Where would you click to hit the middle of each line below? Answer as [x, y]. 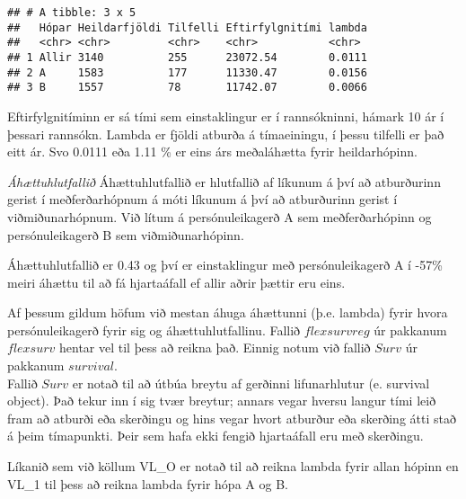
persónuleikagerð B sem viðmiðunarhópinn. [126, 234]
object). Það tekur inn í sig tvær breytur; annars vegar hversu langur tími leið [222, 401]
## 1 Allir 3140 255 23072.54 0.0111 [187, 57]
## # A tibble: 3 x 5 [72, 13]
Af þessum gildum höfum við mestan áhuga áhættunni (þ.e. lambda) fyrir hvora [228, 312]
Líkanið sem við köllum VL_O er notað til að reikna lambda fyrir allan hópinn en [233, 466]
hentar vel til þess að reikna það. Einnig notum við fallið [215, 348]
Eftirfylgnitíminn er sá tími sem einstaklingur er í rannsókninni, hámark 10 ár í [226, 116]
